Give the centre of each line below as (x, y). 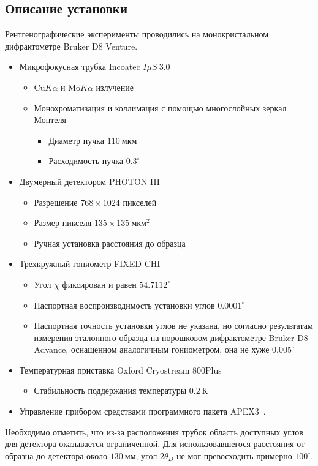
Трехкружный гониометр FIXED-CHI (90, 264)
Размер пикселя (63, 223)
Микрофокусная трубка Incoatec (80, 66)
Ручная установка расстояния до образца (110, 243)
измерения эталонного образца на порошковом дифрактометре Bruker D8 (171, 337)
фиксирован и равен (99, 284)
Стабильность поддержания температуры (110, 390)
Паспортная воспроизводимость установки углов (124, 305)
